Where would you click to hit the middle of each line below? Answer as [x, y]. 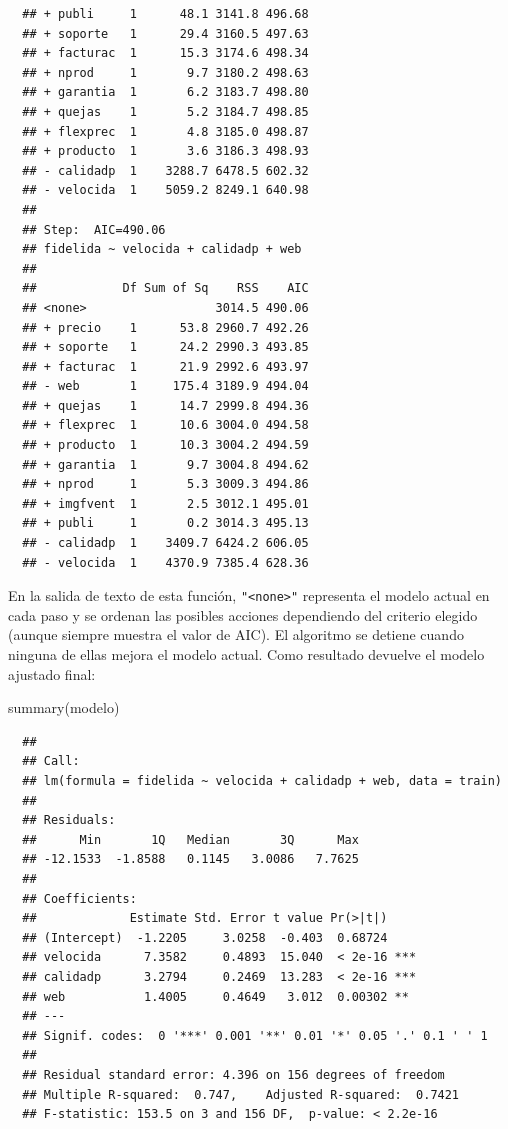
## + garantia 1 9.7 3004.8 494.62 [165, 464]
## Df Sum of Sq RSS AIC [165, 288]
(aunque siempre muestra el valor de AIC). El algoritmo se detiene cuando [236, 634]
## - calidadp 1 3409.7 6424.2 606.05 [165, 543]
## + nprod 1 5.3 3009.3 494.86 [165, 484]
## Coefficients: [79, 898]
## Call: [51, 761]
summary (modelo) [64, 707]
